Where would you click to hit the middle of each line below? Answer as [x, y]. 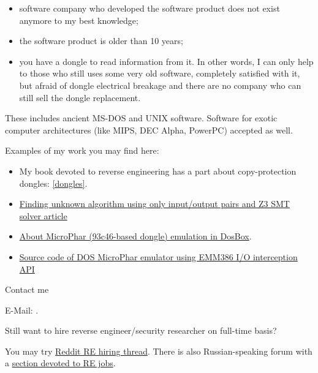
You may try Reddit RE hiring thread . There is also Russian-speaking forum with [159, 351]
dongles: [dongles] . [53, 183]
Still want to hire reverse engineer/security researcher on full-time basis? [141, 330]
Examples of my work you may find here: [82, 150]
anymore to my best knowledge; [79, 20]
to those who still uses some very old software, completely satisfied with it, [160, 73]
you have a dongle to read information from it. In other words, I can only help [166, 61]
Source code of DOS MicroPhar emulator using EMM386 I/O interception [158, 256]
